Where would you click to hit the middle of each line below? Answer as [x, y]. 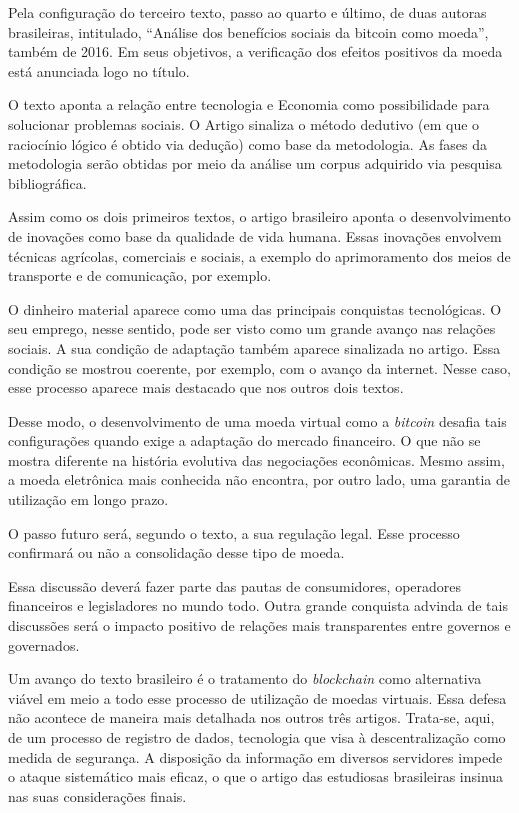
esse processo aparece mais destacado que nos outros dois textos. [206, 387]
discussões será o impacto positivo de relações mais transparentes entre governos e [259, 625]
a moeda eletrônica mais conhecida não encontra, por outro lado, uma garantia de [259, 479]
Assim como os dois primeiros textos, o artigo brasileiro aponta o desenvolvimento [259, 216]
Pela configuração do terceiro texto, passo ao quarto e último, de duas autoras [247, 12]
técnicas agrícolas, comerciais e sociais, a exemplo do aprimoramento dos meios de [259, 255]
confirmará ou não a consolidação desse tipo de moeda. [176, 552]
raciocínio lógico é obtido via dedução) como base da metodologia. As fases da [248, 143]
